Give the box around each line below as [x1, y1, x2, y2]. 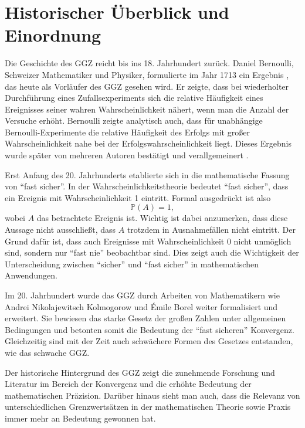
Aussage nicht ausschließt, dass [5, 223, 116, 236]
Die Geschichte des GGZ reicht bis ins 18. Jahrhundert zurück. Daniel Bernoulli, [5, 57, 294, 69]
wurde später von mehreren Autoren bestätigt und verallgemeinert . [5, 149, 249, 161]
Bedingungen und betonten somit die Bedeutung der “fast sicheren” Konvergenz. [5, 323, 294, 335]
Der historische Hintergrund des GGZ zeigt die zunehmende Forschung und [5, 366, 275, 378]
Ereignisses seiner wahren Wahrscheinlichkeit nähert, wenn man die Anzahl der [5, 103, 289, 115]
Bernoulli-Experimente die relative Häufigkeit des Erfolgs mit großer [5, 125, 250, 138]
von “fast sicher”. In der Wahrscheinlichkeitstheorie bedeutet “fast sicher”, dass [5, 180, 289, 192]
